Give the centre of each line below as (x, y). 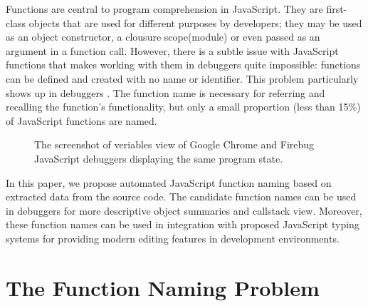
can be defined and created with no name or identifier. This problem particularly (182, 78)
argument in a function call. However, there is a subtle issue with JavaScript (172, 50)
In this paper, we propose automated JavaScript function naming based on (169, 182)
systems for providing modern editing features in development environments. (173, 238)
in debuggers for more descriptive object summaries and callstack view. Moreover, (184, 210)
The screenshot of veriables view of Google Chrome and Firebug (174, 144)
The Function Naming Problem (163, 287)
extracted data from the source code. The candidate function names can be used (181, 197)
